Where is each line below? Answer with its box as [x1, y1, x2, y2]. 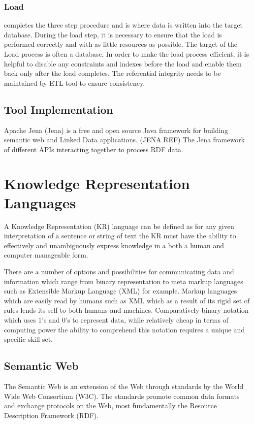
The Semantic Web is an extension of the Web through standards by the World [4, 381, 244, 391]
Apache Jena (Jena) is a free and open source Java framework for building [4, 125, 228, 135]
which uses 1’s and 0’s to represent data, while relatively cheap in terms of [4, 315, 228, 325]
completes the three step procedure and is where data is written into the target [4, 20, 243, 30]
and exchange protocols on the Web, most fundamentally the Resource [4, 400, 217, 411]
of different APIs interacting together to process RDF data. [4, 144, 183, 154]
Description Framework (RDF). [4, 410, 99, 420]
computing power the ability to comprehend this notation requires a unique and [4, 324, 245, 334]
